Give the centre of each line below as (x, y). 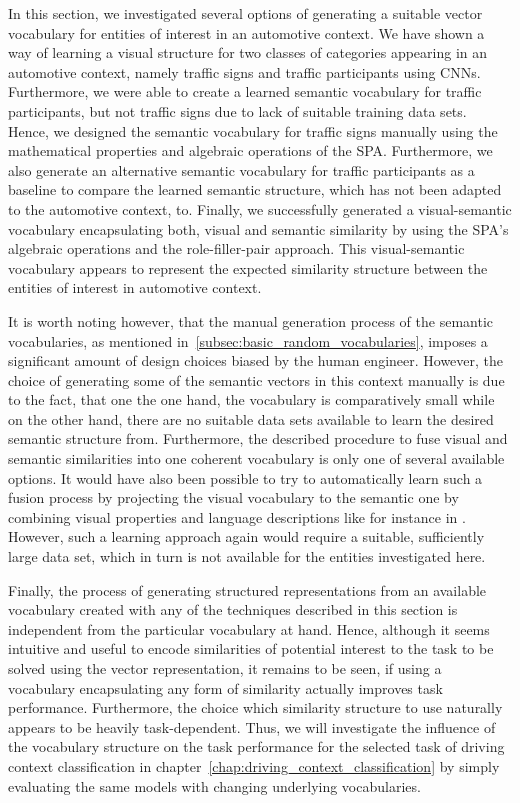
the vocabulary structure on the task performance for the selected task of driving (256, 746)
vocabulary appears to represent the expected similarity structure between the (248, 267)
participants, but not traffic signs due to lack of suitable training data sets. (237, 110)
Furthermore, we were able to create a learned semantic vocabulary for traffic (245, 91)
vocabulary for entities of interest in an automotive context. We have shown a (246, 32)
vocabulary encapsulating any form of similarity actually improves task (225, 687)
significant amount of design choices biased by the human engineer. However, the (256, 360)
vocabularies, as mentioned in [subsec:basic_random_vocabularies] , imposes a (248, 340)
